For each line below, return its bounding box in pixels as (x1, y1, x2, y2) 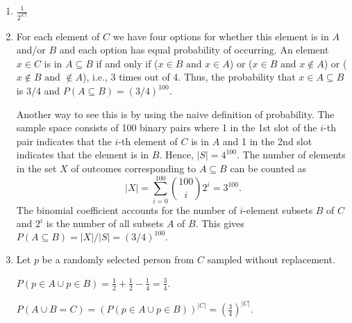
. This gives (195, 216, 244, 231)
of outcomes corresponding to (71, 160, 196, 175)
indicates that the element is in (16, 147, 149, 162)
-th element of (118, 133, 178, 148)
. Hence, (159, 147, 194, 162)
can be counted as (230, 160, 307, 175)
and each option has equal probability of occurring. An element (59, 42, 329, 57)
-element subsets (243, 202, 313, 217)
